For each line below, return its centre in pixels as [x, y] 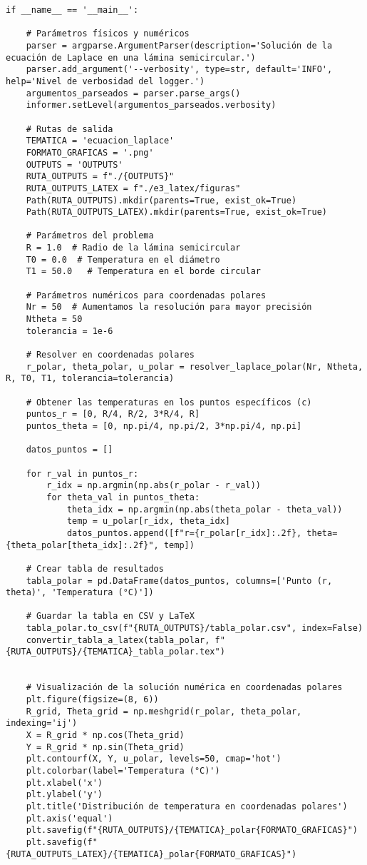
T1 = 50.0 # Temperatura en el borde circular [143, 272]
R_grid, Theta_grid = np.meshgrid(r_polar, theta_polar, [164, 711]
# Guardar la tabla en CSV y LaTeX [110, 616]
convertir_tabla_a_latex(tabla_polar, [118, 640]
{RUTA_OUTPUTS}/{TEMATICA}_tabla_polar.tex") [115, 652]
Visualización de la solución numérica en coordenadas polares [189, 688]
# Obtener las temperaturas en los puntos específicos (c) [169, 402]
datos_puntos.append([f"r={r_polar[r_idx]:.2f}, [184, 533]
